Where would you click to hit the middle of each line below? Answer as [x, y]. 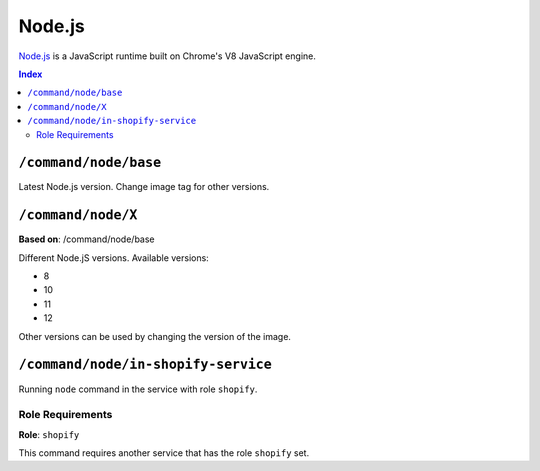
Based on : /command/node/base [86, 239]
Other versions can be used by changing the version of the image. [155, 336]
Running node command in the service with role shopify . [138, 389]
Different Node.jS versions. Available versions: [113, 257]
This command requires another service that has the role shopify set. [164, 453]
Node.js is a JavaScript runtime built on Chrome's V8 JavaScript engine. [167, 56]
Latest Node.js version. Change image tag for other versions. [144, 187]
